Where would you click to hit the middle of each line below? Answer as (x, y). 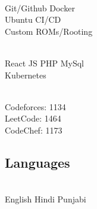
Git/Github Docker (40, 7)
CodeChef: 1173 (34, 130)
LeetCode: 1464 (33, 118)
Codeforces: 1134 (35, 106)
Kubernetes (26, 75)
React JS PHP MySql (45, 63)
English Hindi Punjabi (46, 199)
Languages (37, 162)
